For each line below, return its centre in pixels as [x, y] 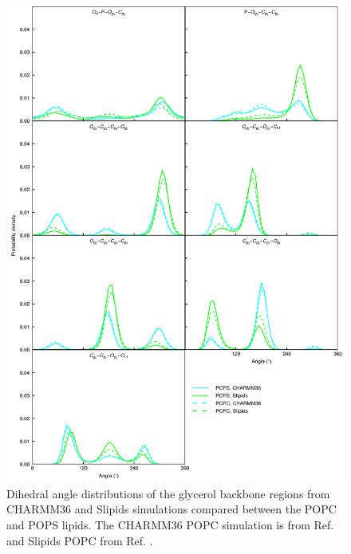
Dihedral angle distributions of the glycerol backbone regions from [168, 493]
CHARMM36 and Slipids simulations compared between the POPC [172, 509]
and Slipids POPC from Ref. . [80, 540]
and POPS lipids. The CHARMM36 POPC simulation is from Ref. [170, 524]
